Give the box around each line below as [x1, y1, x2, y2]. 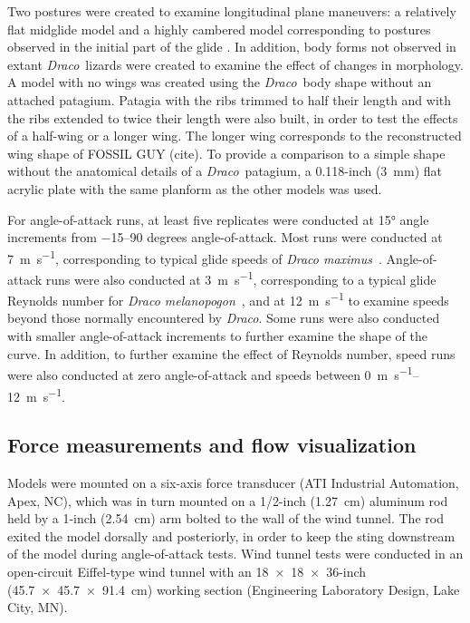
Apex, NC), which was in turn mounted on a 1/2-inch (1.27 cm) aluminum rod [7, 491, 448, 510]
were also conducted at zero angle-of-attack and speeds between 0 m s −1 [7, 363, 413, 384]
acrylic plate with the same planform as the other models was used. [7, 179, 382, 198]
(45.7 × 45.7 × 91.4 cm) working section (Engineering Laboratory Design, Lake [7, 579, 460, 599]
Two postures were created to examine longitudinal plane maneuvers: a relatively [7, 2, 456, 20]
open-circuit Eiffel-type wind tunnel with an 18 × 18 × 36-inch [7, 561, 367, 580]
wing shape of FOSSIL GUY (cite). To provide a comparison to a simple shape [7, 143, 446, 162]
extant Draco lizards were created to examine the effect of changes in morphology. [7, 54, 464, 73]
